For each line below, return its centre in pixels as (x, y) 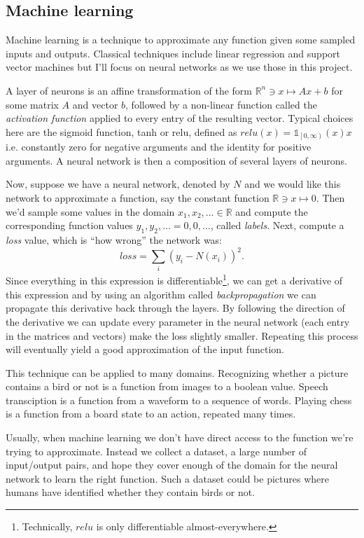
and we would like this (293, 184)
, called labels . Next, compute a (277, 225)
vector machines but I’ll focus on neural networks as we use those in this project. (179, 67)
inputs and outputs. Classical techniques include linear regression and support (173, 53)
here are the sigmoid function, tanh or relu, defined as (121, 131)
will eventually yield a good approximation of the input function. (145, 349)
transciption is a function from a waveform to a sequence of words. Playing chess (179, 400)
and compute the (272, 211)
